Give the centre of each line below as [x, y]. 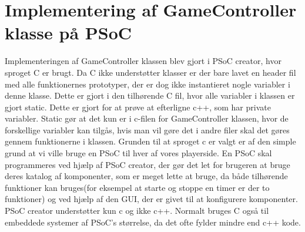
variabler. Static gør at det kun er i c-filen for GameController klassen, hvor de [147, 118]
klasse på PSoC [68, 33]
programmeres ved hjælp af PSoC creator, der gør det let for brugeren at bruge [148, 164]
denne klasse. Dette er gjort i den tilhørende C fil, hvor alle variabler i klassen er [150, 95]
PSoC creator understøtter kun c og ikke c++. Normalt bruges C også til [137, 211]
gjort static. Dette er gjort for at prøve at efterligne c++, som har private [138, 107]
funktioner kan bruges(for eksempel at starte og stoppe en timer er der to [137, 187]
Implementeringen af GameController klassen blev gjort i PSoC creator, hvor [143, 61]
